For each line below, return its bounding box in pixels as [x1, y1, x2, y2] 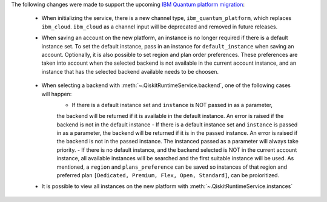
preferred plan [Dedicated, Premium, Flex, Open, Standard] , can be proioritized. [56, 172, 280, 179]
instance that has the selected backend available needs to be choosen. [41, 68, 219, 75]
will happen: [41, 90, 72, 97]
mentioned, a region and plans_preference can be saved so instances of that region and [56, 163, 288, 171]
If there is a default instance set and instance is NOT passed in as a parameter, [71, 101, 272, 108]
